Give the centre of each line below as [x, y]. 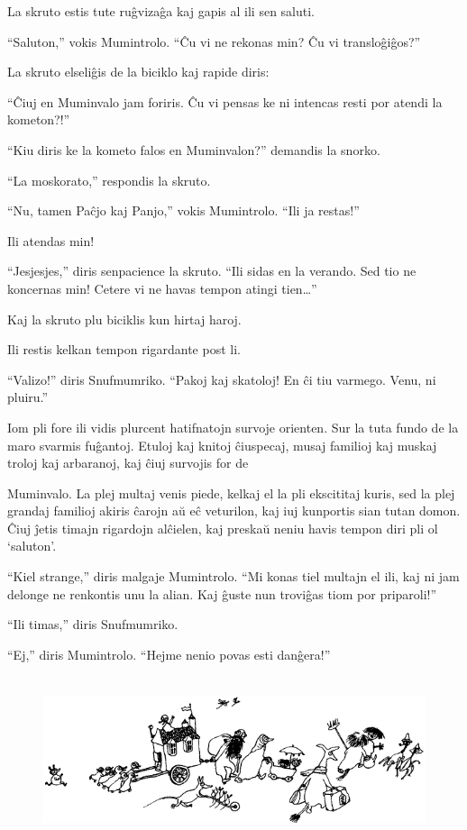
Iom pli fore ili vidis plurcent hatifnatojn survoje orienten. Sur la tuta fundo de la [233, 427]
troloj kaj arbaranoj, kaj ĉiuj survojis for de [128, 463]
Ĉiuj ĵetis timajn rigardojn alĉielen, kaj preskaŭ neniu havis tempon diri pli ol [223, 528]
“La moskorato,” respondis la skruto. [109, 180]
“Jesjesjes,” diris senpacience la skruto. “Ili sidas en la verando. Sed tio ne [212, 271]
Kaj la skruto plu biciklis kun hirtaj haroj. [124, 319]
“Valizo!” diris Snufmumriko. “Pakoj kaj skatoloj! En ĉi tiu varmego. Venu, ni [222, 379]
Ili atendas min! [51, 240]
